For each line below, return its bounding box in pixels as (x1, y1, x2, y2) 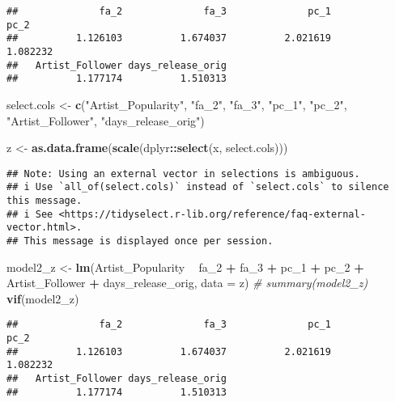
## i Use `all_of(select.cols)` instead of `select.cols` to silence (6, 181, 389, 193)
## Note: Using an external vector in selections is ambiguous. (6, 167, 360, 180)
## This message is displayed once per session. (6, 235, 274, 247)
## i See (6, 208, 53, 220)
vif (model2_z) (6, 290, 79, 307)
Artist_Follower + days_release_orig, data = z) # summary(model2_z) (6, 274, 368, 291)
